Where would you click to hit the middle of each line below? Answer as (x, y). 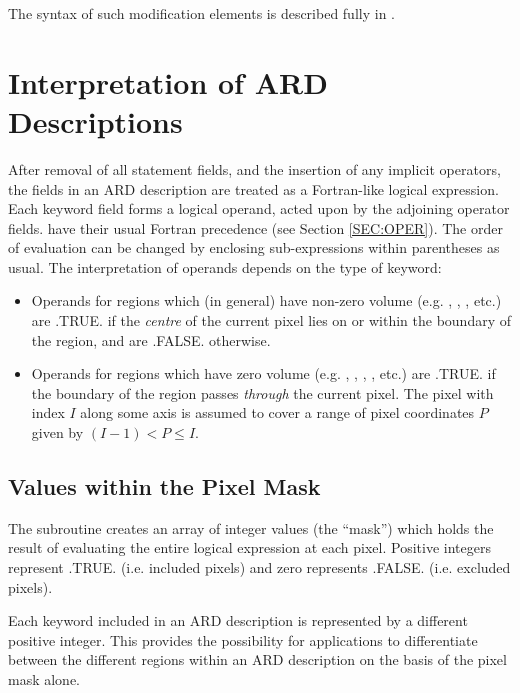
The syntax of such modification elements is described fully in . (201, 13)
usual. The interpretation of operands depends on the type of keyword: (225, 266)
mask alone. (44, 678)
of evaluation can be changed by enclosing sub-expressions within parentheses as (254, 247)
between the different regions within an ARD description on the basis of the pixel (257, 659)
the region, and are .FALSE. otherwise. (151, 339)
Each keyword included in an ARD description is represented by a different (238, 620)
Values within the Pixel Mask (164, 486)
